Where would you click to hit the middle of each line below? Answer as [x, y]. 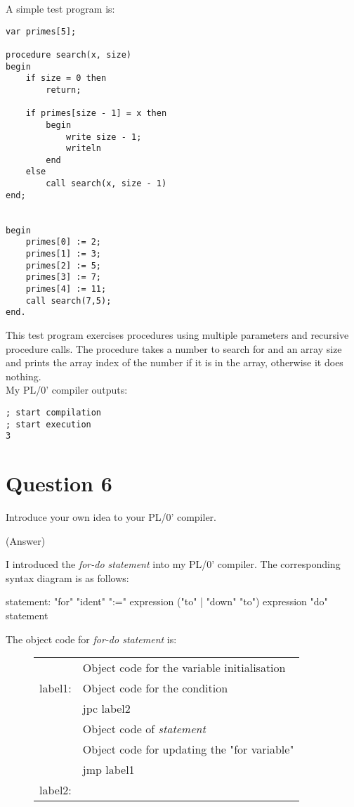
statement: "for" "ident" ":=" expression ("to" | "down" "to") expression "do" [167, 601]
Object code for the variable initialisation [184, 668]
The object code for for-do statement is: [91, 639]
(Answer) [26, 540]
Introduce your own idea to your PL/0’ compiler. [111, 517]
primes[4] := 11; [66, 289]
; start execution [48, 424]
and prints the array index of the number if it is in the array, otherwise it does [175, 362]
